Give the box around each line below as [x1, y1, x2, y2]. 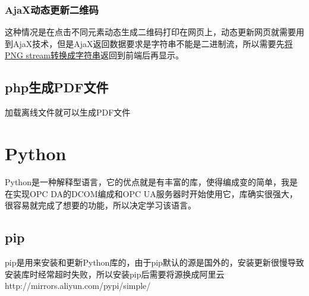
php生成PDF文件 [5, 78, 109, 96]
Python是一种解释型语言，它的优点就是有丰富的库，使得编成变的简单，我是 [5, 175, 298, 188]
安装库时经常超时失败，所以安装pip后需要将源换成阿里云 [5, 267, 225, 280]
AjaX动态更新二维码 [5, 2, 99, 17]
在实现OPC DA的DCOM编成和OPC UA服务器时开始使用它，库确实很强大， [5, 187, 298, 200]
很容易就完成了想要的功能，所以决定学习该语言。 [5, 199, 196, 211]
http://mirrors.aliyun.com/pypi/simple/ [5, 279, 151, 292]
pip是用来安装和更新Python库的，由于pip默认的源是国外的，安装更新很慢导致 [5, 256, 304, 268]
